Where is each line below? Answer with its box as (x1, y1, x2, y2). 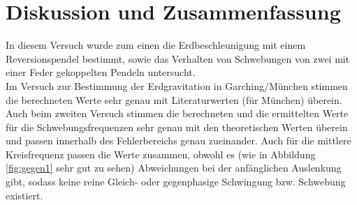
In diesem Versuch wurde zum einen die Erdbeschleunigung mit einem (6, 38, 306, 52)
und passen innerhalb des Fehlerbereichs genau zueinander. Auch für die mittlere (6, 133, 351, 148)
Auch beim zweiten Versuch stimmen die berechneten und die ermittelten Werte (6, 106, 349, 121)
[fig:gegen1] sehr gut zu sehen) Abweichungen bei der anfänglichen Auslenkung (6, 160, 342, 175)
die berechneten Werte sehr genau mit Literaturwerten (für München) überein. (6, 92, 342, 107)
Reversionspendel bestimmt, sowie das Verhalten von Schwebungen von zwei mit (6, 51, 350, 66)
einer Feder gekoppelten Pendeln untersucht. (6, 65, 196, 79)
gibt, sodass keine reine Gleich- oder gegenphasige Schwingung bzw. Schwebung (6, 174, 346, 189)
